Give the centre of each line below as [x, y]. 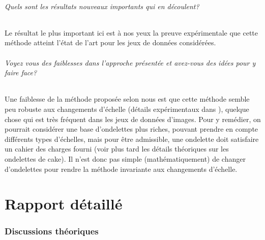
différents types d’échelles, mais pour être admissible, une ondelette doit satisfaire [132, 139]
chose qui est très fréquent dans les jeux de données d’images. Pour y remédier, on [133, 119]
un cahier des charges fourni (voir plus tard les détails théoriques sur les [117, 149]
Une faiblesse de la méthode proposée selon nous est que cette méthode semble [127, 99]
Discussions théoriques [52, 231]
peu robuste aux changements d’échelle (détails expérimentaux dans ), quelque [127, 109]
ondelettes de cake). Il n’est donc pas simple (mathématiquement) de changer [125, 158]
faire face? [21, 72]
